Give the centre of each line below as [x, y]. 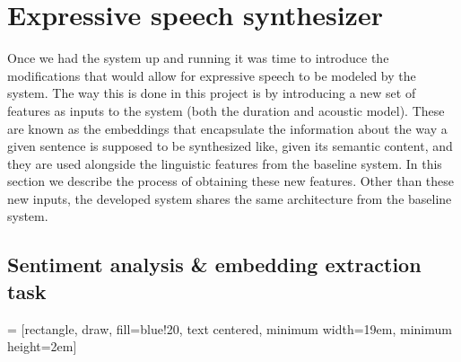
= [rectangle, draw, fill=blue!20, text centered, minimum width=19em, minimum [230, 328]
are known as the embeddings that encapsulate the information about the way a [227, 128]
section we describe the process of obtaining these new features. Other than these [231, 181]
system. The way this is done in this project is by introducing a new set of [212, 93]
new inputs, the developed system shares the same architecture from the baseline [230, 198]
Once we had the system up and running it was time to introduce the [198, 58]
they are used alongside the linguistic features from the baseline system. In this [225, 163]
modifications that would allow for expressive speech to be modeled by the [212, 75]
